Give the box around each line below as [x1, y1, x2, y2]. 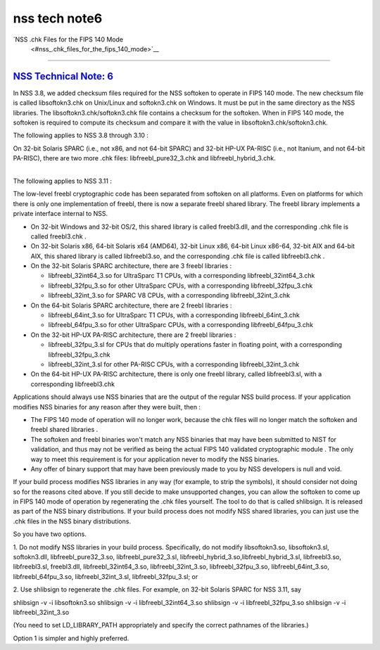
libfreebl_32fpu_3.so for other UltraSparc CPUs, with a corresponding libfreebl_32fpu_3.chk [48, 281, 313, 290]
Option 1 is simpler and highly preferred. [13, 634, 129, 642]
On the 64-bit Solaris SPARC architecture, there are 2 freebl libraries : [30, 301, 232, 310]
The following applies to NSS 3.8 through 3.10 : [13, 131, 149, 140]
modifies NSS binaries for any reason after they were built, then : [13, 402, 201, 411]
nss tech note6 [13, 11, 103, 26]
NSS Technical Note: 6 [13, 70, 114, 82]
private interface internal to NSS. [13, 210, 108, 218]
